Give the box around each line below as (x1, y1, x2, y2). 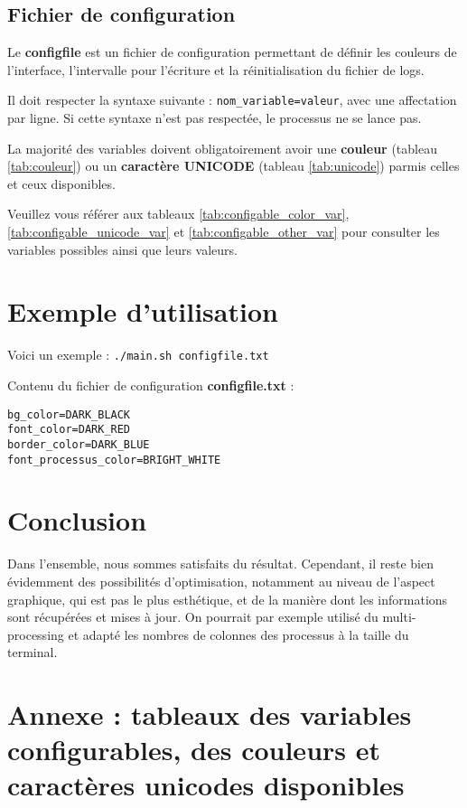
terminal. (7, 643, 58, 662)
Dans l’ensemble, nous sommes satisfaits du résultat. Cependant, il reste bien (7, 554, 434, 573)
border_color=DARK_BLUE (7, 437, 150, 451)
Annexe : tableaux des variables (7, 696, 412, 733)
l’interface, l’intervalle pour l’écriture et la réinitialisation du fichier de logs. (7, 60, 425, 79)
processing (7, 625, 64, 644)
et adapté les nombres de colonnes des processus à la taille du (68, 625, 409, 644)
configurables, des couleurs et (7, 731, 381, 768)
